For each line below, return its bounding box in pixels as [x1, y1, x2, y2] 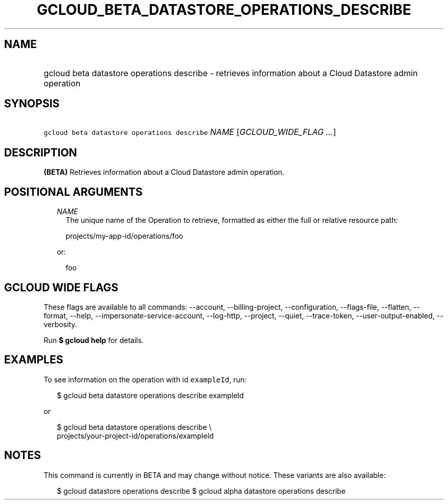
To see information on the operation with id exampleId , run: [43, 375, 247, 384]
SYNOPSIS [4, 97, 60, 110]
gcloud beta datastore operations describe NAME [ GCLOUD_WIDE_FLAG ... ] [43, 127, 336, 138]
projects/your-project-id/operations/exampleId [57, 431, 214, 440]
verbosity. [43, 319, 77, 329]
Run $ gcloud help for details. [43, 335, 144, 345]
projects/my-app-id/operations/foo [65, 232, 183, 241]
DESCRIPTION [4, 146, 77, 159]
